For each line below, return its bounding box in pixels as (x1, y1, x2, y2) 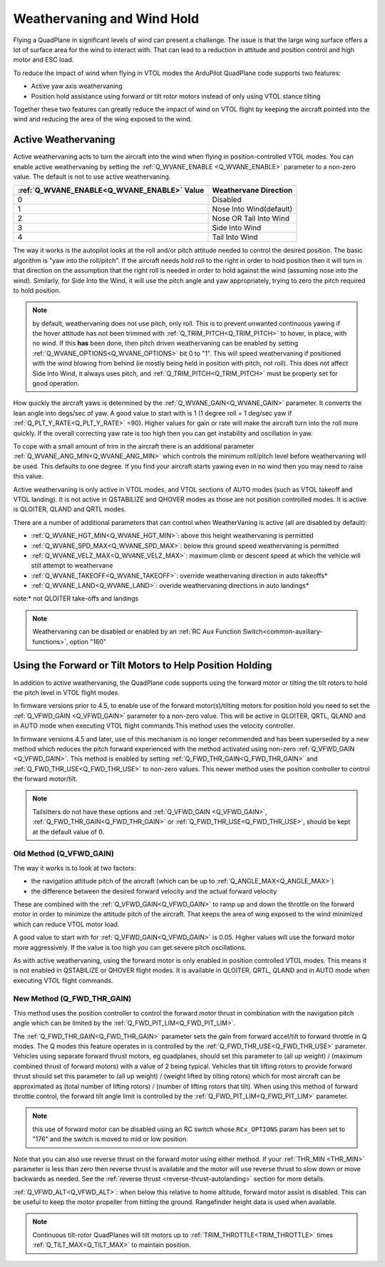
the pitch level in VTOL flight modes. (13, 688, 120, 696)
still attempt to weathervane (31, 561, 113, 570)
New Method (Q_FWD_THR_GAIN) (13, 993, 132, 1003)
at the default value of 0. (32, 827, 105, 836)
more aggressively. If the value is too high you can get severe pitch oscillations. (13, 943, 247, 951)
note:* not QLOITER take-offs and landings (13, 594, 139, 603)
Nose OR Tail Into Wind (212, 214, 290, 224)
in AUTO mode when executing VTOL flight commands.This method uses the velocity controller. (13, 721, 295, 730)
